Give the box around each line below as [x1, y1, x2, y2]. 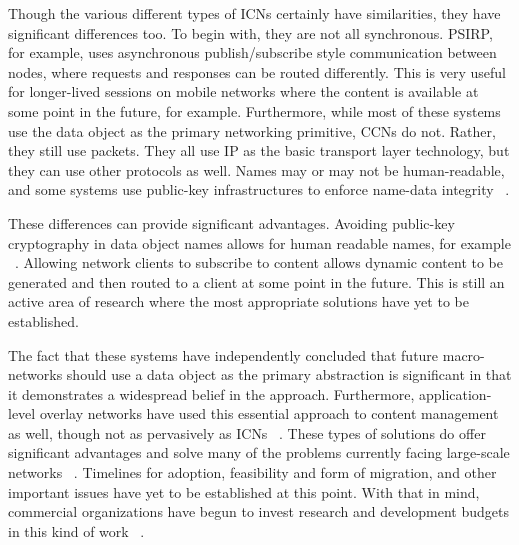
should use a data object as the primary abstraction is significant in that [66, 364, 512, 385]
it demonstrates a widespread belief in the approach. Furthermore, [8, 383, 415, 404]
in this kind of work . [8, 520, 145, 541]
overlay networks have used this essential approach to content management [39, 403, 499, 424]
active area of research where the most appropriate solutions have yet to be [8, 291, 469, 312]
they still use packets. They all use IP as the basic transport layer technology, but [8, 140, 510, 161]
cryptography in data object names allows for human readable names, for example [8, 232, 511, 253]
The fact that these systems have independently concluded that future [8, 344, 439, 365]
